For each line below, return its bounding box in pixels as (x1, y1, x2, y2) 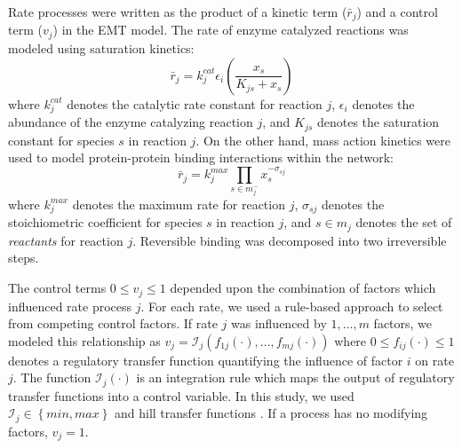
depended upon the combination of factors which (170, 279, 436, 297)
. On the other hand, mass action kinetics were (195, 130, 450, 149)
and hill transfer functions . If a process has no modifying (115, 404, 428, 422)
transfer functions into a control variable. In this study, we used (8, 386, 354, 405)
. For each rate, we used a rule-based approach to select (140, 296, 443, 315)
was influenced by (231, 314, 327, 333)
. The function (12, 368, 92, 387)
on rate (415, 350, 454, 369)
